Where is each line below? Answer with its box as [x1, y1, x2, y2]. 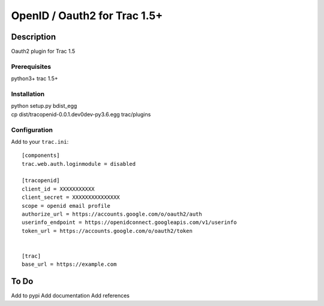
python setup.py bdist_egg [11, 102, 77, 110]
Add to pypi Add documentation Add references [11, 292, 130, 299]
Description [11, 32, 56, 42]
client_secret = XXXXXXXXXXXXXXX [22, 194, 120, 201]
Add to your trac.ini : [11, 138, 69, 145]
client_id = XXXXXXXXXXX [22, 186, 95, 192]
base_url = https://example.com [22, 261, 117, 268]
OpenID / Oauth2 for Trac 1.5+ [11, 9, 163, 22]
